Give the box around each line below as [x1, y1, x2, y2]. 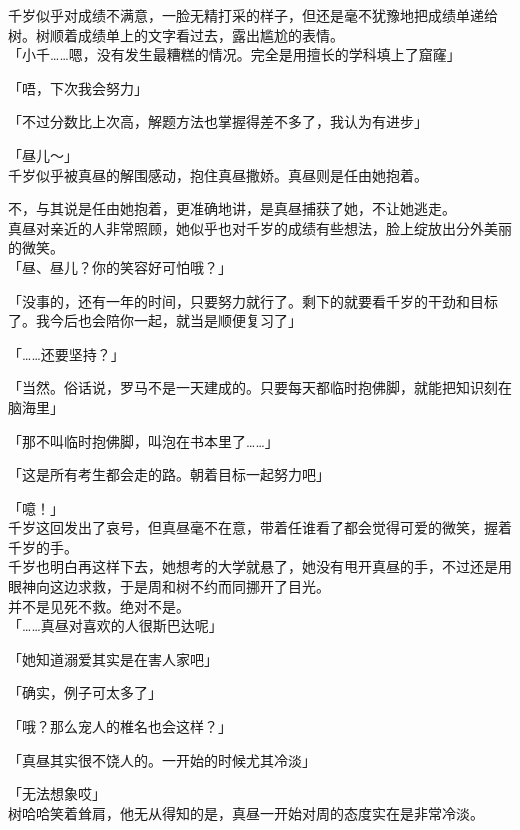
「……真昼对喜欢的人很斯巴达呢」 [8, 615, 223, 636]
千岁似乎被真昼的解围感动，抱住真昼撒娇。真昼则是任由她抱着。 [8, 164, 428, 185]
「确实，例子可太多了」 [8, 682, 162, 703]
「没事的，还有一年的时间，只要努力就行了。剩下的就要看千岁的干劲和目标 [8, 290, 498, 311]
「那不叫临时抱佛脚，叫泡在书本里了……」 [8, 430, 279, 451]
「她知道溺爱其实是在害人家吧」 [8, 648, 218, 669]
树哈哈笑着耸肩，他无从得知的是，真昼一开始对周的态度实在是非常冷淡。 [8, 802, 484, 823]
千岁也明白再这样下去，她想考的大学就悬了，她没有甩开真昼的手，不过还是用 [8, 556, 512, 577]
